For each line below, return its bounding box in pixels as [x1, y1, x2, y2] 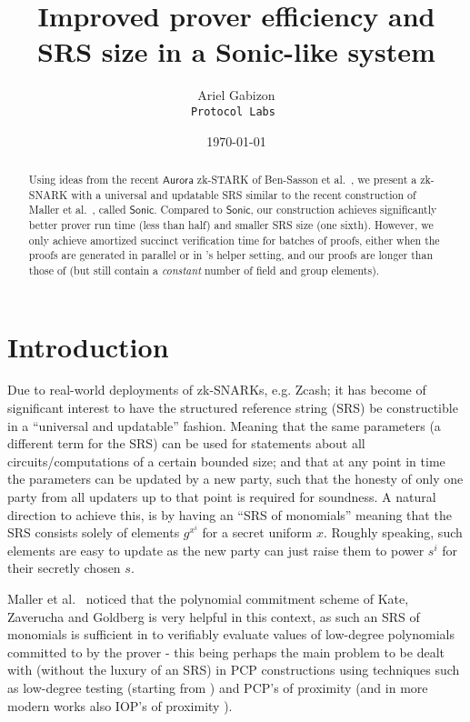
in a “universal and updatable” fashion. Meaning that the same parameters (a [7, 416, 441, 435]
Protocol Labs [190, 105, 275, 118]
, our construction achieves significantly [250, 202, 437, 217]
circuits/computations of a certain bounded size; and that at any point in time [7, 451, 445, 470]
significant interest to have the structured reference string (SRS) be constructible [7, 398, 458, 417]
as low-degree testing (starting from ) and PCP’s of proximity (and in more [7, 677, 428, 697]
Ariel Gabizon [197, 85, 275, 105]
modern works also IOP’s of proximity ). [7, 696, 233, 715]
